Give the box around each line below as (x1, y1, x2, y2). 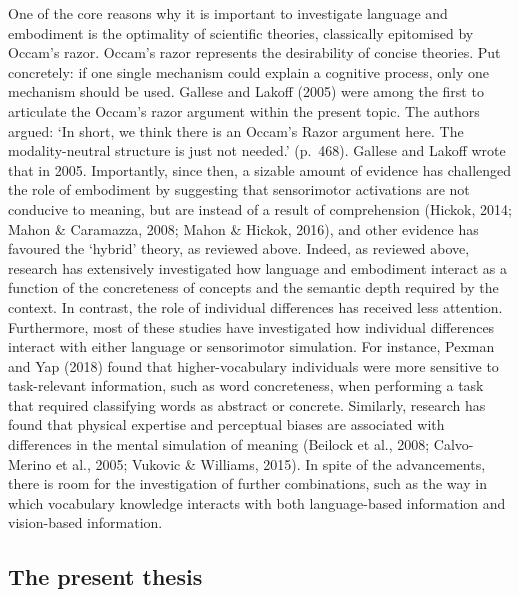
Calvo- (433, 434, 474, 455)
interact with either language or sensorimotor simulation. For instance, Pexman (8, 336, 495, 357)
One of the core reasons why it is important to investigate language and (8, 3, 448, 23)
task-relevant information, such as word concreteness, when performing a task (8, 375, 484, 396)
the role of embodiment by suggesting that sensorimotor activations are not (8, 179, 470, 200)
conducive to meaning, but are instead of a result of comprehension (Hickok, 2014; (8, 198, 512, 219)
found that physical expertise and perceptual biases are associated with (8, 414, 445, 435)
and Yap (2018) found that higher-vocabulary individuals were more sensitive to (8, 355, 499, 376)
